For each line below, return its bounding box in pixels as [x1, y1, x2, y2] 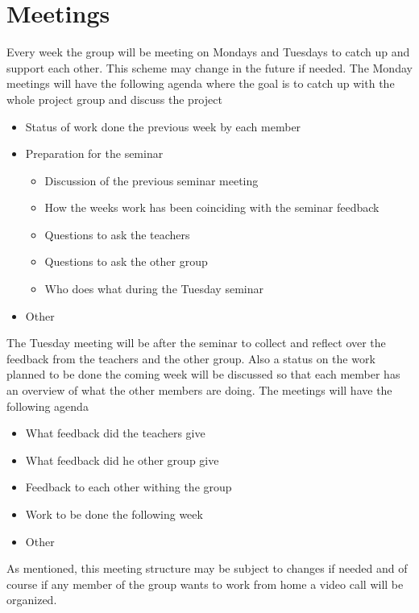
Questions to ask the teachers [44, 226, 190, 242]
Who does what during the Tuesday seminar [44, 280, 263, 297]
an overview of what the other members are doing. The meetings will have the [6, 382, 392, 399]
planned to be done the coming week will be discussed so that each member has [6, 366, 400, 383]
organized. [6, 591, 57, 608]
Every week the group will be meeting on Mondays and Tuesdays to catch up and [6, 43, 410, 60]
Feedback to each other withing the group [25, 478, 232, 495]
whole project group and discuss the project [6, 90, 222, 107]
